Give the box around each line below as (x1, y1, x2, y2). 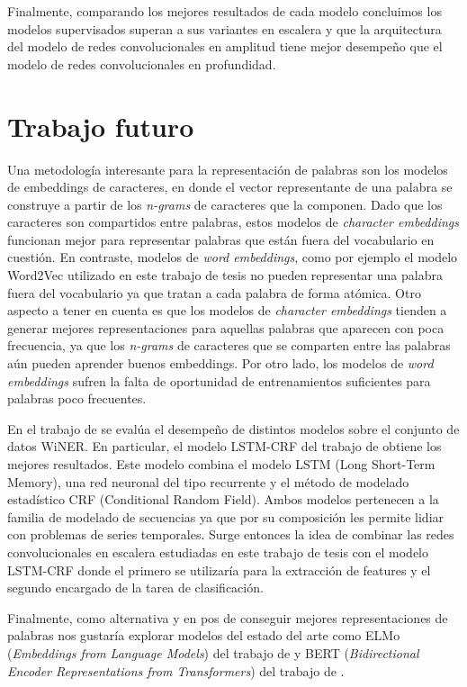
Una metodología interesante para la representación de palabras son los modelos (7, 159, 448, 178)
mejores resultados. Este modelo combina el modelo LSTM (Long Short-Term (7, 455, 436, 473)
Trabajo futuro (7, 107, 194, 144)
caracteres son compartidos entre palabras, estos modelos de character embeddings (7, 212, 459, 231)
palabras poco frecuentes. (7, 389, 147, 408)
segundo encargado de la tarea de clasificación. (7, 578, 264, 597)
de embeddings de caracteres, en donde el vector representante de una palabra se (7, 177, 453, 196)
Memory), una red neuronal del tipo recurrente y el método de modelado (7, 472, 409, 491)
